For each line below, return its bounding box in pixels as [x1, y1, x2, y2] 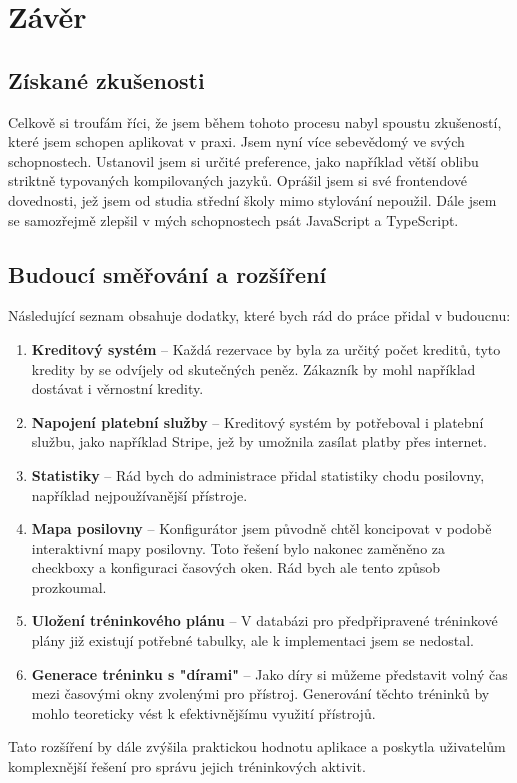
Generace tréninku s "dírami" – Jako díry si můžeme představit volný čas [31, 663, 508, 684]
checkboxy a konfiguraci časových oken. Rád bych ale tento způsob [31, 557, 441, 578]
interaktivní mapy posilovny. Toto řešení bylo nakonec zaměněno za [31, 537, 446, 558]
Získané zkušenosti [8, 64, 205, 95]
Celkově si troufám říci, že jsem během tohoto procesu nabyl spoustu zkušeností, [8, 111, 502, 132]
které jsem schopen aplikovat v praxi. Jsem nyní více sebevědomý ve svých [8, 131, 465, 152]
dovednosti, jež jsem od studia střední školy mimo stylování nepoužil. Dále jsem [8, 189, 497, 210]
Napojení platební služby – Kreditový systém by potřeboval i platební [31, 411, 484, 432]
